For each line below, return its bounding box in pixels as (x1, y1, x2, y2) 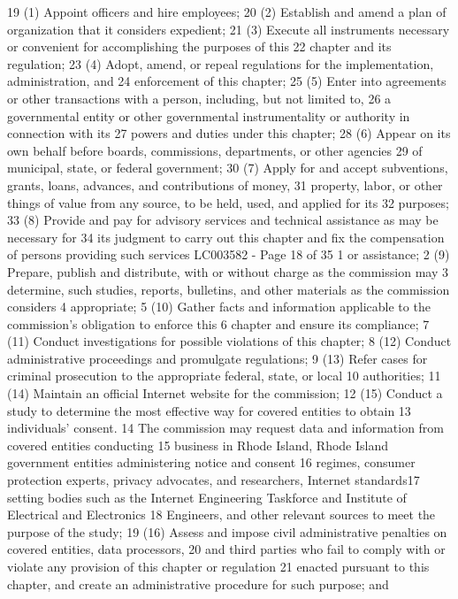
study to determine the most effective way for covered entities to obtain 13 (7, 401, 411, 419)
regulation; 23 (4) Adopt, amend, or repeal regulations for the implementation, (7, 54, 434, 73)
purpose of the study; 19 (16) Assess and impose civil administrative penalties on (7, 522, 447, 541)
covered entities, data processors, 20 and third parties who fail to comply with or (7, 540, 446, 558)
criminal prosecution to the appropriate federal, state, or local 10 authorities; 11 (7, 366, 441, 385)
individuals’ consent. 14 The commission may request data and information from (7, 419, 445, 437)
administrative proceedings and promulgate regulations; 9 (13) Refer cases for (7, 349, 428, 367)
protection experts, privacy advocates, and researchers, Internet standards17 (7, 471, 420, 489)
